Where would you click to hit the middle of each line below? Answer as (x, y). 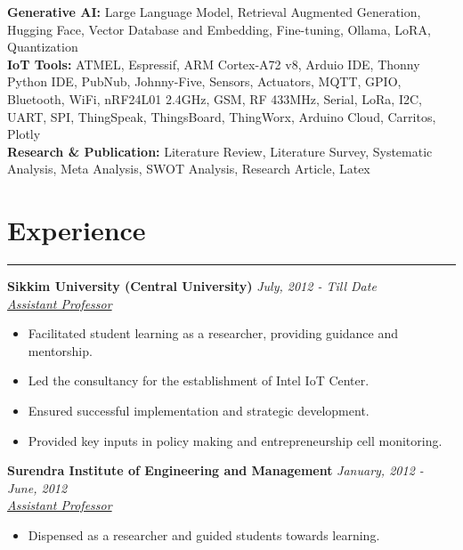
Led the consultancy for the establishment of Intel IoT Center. (199, 380)
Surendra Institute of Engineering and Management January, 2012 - (215, 470)
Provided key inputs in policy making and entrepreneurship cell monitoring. (235, 440)
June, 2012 (37, 487)
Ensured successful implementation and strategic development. (199, 411)
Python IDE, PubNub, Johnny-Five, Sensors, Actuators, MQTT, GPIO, (204, 81)
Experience (77, 230)
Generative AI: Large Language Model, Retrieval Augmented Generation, (214, 12)
